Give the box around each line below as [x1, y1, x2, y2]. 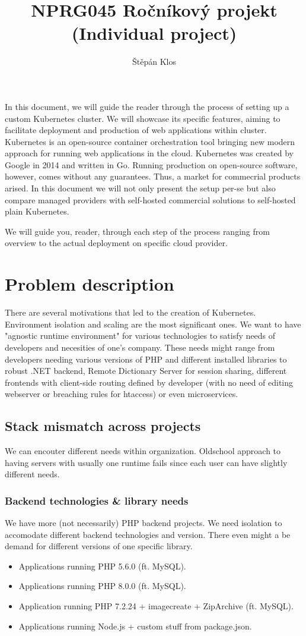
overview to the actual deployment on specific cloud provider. [5, 237, 228, 249]
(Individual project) [71, 21, 237, 45]
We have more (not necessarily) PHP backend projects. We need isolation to [5, 517, 282, 529]
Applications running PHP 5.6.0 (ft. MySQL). [18, 559, 186, 572]
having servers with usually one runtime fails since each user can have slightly [5, 456, 288, 468]
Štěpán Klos [132, 55, 176, 68]
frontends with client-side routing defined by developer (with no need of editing [5, 376, 294, 388]
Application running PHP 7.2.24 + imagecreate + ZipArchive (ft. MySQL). [18, 600, 294, 612]
